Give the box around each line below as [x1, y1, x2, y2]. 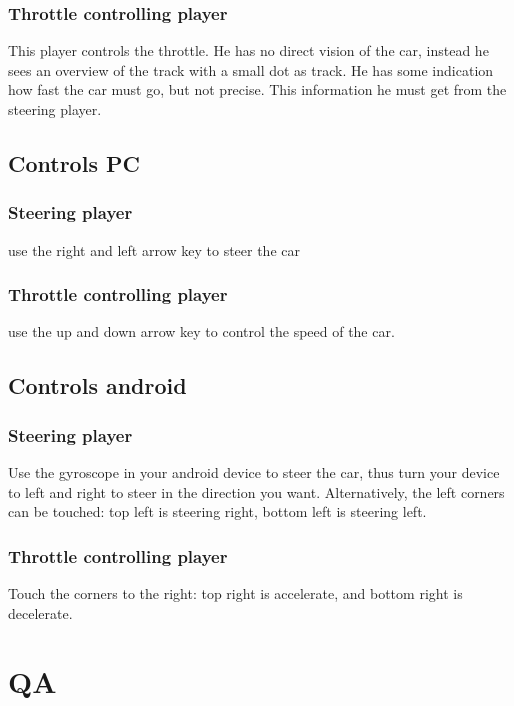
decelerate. [8, 602, 73, 623]
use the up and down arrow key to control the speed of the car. [8, 321, 395, 342]
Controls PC [8, 147, 140, 178]
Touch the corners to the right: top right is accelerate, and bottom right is [8, 583, 463, 603]
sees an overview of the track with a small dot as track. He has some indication [8, 59, 494, 80]
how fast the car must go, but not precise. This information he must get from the [8, 79, 507, 100]
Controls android [8, 370, 187, 401]
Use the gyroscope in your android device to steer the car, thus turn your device [8, 462, 500, 482]
